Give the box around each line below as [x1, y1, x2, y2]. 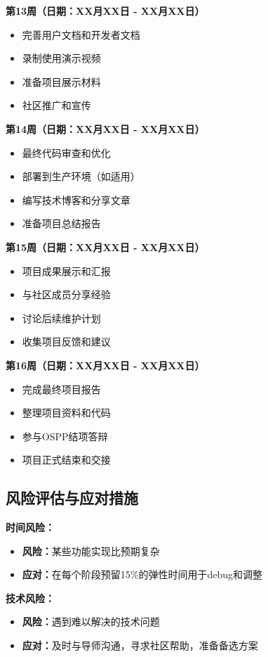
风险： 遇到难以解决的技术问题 [22, 614, 160, 629]
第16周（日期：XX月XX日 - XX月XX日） [6, 357, 205, 372]
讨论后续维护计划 [22, 310, 101, 325]
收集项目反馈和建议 [22, 334, 111, 349]
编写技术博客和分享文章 [22, 192, 130, 207]
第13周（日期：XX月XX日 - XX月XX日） [6, 4, 205, 18]
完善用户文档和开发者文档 [22, 27, 140, 42]
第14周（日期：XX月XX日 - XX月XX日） [6, 121, 205, 136]
